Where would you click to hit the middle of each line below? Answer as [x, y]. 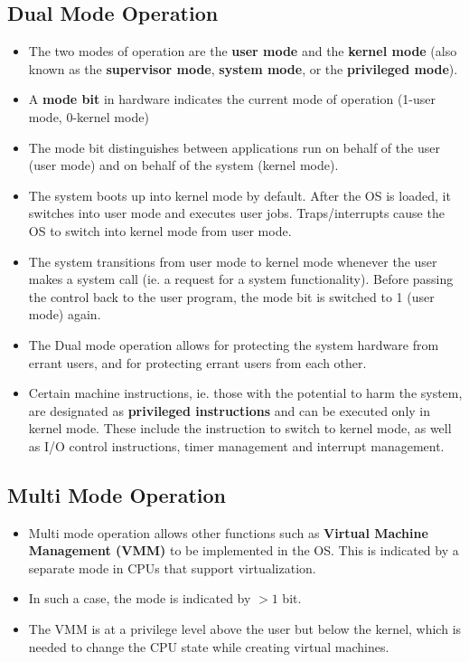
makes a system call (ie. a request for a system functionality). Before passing [241, 279]
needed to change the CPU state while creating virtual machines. [209, 646]
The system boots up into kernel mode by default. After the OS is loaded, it [239, 195]
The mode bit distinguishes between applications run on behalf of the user [234, 147]
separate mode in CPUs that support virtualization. [172, 567]
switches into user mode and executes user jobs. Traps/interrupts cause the [236, 213]
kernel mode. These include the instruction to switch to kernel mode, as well [240, 428]
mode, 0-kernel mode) [89, 116]
